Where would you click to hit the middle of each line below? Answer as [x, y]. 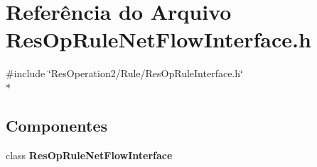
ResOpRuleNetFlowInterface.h [158, 39]
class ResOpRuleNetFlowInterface [89, 155]
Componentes [57, 125]
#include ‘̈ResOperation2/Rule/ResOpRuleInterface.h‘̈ [124, 73]
